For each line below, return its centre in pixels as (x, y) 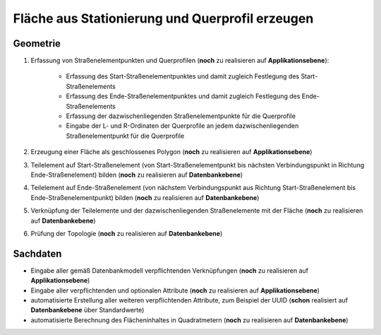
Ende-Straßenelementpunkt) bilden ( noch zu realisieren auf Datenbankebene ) (145, 197)
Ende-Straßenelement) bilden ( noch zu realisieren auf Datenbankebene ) (137, 175)
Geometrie (37, 43)
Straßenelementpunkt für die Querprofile (125, 136)
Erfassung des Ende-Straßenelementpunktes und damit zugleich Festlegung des (183, 96)
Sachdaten (37, 253)
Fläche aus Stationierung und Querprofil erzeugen (163, 18)
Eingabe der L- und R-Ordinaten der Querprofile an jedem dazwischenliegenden (182, 126)
